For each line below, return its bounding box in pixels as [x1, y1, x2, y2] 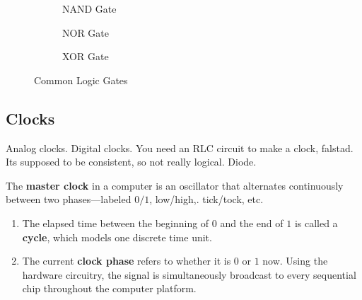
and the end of [220, 215, 284, 230]
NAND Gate [62, 1, 117, 16]
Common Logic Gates [34, 72, 128, 87]
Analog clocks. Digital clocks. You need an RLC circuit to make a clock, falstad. [6, 140, 354, 155]
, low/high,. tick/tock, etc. [149, 192, 264, 207]
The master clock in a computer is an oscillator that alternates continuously [6, 178, 344, 192]
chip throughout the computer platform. [22, 281, 197, 296]
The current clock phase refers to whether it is [22, 253, 231, 268]
